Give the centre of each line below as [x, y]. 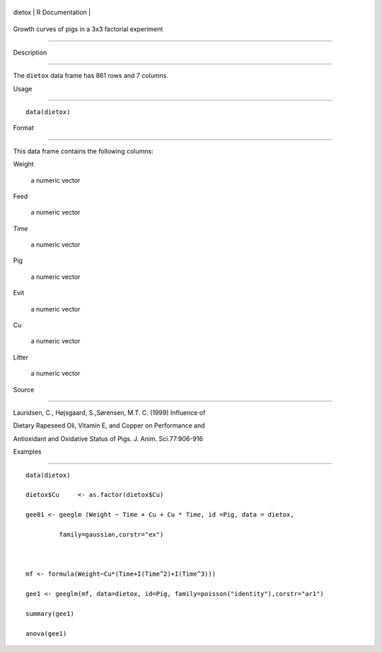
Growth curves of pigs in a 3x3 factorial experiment [88, 29]
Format [24, 128]
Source [24, 389]
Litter [21, 357]
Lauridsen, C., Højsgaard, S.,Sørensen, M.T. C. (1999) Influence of [109, 412]
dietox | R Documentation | [52, 12]
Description [30, 52]
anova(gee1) [46, 633]
